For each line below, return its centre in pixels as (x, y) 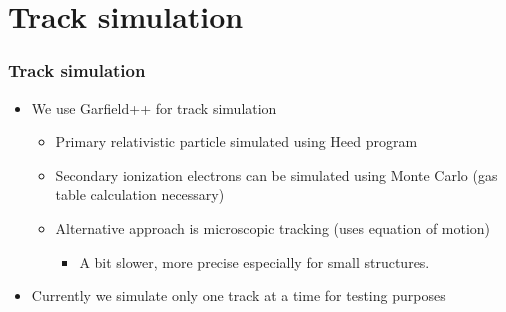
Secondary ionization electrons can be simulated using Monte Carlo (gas (276, 174)
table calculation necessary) (140, 194)
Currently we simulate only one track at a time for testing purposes (238, 295)
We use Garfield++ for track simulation (154, 107)
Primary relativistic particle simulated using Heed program (236, 141)
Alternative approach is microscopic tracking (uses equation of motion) (273, 227)
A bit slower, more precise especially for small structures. (254, 261)
